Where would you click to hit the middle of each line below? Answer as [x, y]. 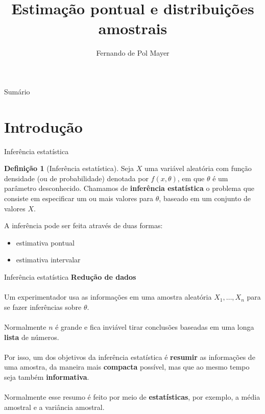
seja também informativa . [47, 376]
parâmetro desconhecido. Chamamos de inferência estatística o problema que [129, 188]
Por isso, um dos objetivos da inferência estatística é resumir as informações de [130, 357]
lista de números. [32, 337]
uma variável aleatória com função [198, 168]
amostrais [133, 28]
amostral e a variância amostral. [54, 407]
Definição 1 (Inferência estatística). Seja [69, 168]
